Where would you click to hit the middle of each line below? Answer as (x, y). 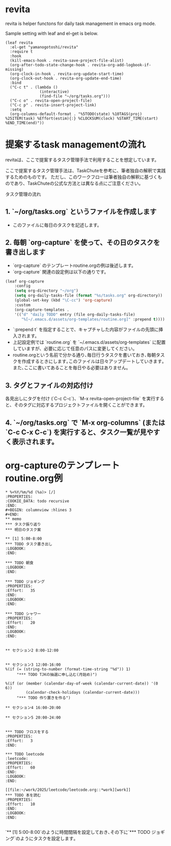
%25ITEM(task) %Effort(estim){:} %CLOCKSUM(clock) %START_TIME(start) (82, 118)
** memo (13, 519)
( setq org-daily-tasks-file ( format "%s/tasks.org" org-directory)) (89, 296)
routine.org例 (34, 478)
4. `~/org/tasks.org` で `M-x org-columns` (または (85, 422)
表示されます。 (35, 442)
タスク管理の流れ (23, 194)
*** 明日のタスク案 (23, 530)
